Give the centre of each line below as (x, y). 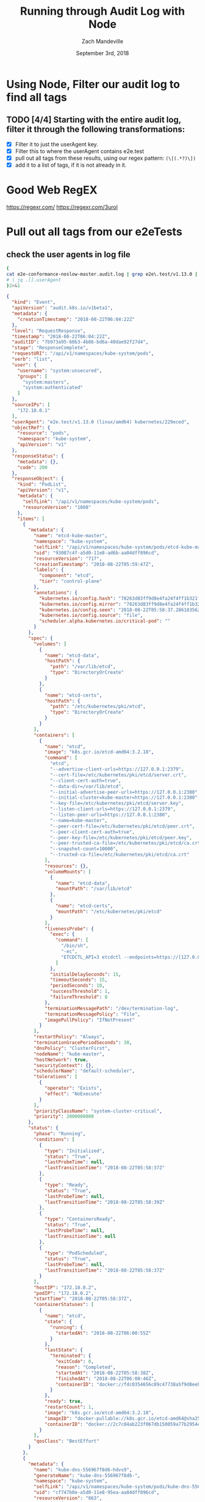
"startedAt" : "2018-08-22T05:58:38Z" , (105, 1373)
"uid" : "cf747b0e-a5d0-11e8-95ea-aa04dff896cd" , (96, 1493)
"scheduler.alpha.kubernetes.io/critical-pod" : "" (105, 621)
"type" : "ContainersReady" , (80, 1219)
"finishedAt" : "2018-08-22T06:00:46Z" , (106, 1379)
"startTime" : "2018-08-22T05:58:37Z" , (83, 1299)
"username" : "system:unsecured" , (60, 371)
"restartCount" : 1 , (70, 1407)
